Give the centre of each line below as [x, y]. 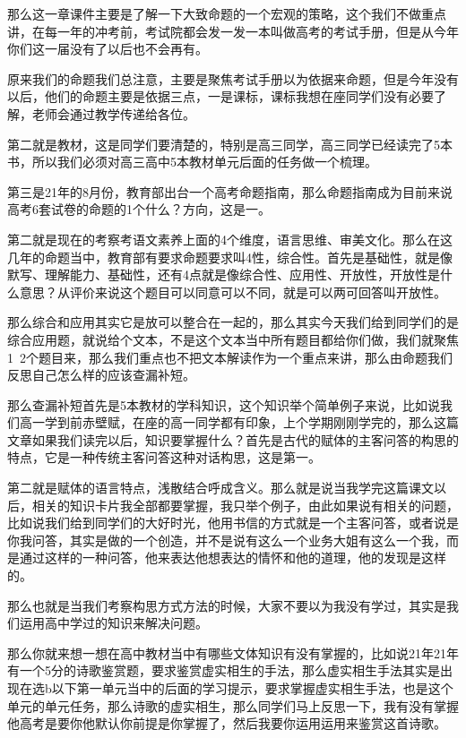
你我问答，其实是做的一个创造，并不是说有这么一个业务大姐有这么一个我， [227, 540]
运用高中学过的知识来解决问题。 [113, 623]
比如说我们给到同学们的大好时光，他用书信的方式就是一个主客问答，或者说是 [233, 523]
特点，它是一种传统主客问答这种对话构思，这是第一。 [164, 457]
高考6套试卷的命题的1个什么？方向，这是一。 [139, 209]
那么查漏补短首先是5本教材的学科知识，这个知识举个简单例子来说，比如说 [224, 404]
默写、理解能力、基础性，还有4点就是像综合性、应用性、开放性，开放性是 [224, 275]
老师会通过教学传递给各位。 [113, 113]
